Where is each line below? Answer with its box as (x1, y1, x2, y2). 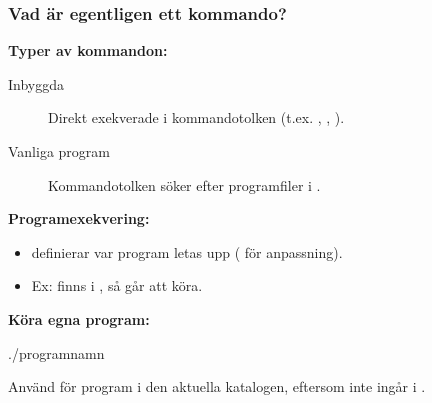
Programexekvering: (8, 208, 150, 229)
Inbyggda (8, 73, 65, 94)
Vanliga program (8, 141, 110, 161)
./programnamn (8, 342, 105, 363)
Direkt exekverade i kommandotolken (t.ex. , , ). (48, 107, 345, 128)
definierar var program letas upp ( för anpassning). (31, 241, 343, 262)
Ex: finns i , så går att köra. (31, 275, 203, 296)
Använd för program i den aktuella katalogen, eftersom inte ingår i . (8, 376, 426, 397)
